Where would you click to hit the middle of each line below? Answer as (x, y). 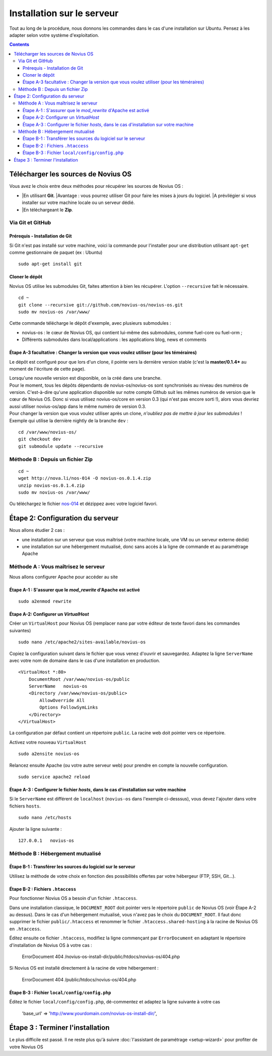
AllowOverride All (62, 700)
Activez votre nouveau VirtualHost (48, 742)
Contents (19, 44)
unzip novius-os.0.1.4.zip (52, 485)
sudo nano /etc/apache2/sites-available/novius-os (82, 642)
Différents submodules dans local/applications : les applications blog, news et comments (114, 340)
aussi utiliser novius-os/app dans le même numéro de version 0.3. (78, 406)
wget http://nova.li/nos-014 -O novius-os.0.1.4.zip (85, 478)
